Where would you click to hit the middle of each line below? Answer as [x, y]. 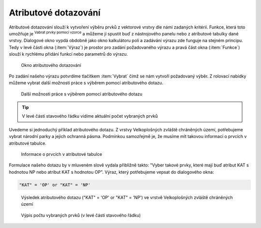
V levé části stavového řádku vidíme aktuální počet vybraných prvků [90, 116]
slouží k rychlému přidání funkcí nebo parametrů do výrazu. [68, 54]
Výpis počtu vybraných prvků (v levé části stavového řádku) [81, 215]
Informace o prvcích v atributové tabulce [62, 154]
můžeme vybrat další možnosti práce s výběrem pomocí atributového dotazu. [86, 83]
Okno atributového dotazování [51, 65]
